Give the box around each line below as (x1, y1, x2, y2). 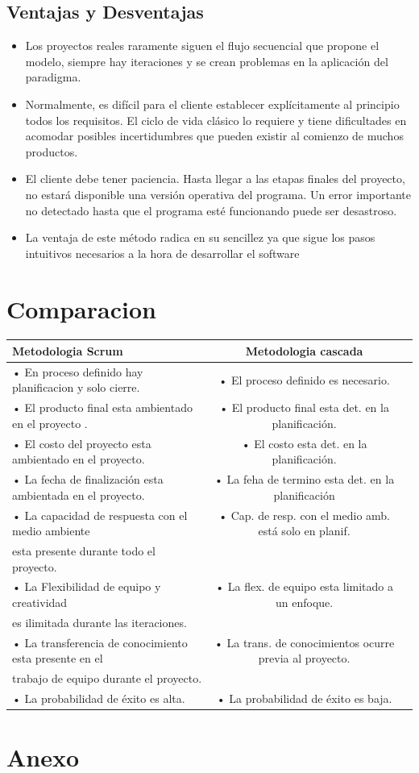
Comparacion (6, 292, 156, 325)
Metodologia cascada (245, 342, 363, 359)
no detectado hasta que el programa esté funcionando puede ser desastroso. (25, 202, 397, 218)
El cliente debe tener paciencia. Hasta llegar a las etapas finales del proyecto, (25, 170, 405, 187)
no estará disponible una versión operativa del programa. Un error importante (25, 185, 411, 202)
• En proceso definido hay (12, 363, 143, 380)
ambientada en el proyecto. (12, 486, 145, 503)
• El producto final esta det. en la (219, 399, 389, 416)
